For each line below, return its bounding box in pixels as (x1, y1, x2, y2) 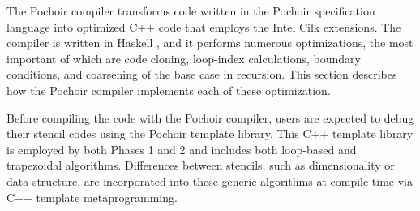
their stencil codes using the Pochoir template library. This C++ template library (6, 125, 414, 142)
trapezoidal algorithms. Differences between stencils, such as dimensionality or (6, 157, 395, 174)
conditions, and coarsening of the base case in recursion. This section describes (6, 66, 397, 83)
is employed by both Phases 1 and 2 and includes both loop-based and (6, 140, 357, 157)
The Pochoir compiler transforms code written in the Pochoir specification (6, 2, 375, 19)
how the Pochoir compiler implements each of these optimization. (6, 81, 331, 98)
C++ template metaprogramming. (6, 188, 178, 205)
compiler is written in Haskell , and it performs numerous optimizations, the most (6, 34, 414, 51)
